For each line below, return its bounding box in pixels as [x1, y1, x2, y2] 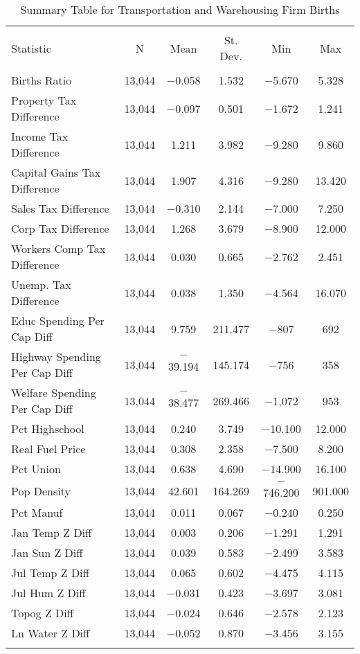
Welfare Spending [11, 385, 96, 400]
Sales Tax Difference [11, 200, 109, 216]
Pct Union [11, 461, 61, 477]
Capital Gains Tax [11, 164, 101, 180]
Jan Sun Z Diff [11, 545, 83, 560]
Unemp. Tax [11, 276, 71, 292]
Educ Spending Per [11, 312, 105, 328]
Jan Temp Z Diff [11, 524, 92, 540]
